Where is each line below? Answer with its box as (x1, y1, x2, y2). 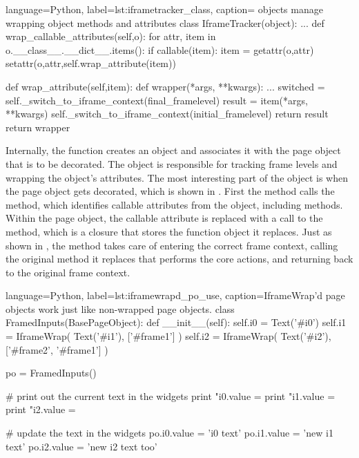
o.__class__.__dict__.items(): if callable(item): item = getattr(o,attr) (6, 42, 314, 57)
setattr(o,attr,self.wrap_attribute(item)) (6, 56, 176, 70)
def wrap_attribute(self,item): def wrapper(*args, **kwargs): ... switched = (6, 79, 325, 93)
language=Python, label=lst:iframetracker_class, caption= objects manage (6, 2, 323, 16)
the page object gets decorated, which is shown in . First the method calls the (6, 184, 335, 198)
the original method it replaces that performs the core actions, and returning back (6, 251, 353, 266)
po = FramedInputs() (6, 365, 97, 380)
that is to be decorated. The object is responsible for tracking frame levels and (6, 156, 338, 171)
